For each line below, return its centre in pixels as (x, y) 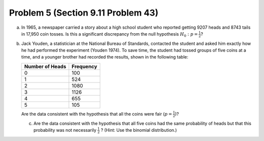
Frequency (84, 66)
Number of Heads (45, 66)
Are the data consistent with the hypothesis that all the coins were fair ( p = (97, 114)
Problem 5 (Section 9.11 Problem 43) (84, 13)
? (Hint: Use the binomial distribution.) (139, 130)
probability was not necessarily (65, 130)
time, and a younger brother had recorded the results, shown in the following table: (105, 57)
